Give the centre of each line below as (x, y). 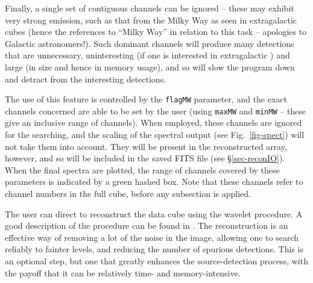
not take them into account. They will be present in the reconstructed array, (146, 146)
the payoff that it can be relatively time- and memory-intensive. (123, 272)
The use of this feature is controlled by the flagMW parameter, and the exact (146, 99)
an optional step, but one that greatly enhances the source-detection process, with (156, 261)
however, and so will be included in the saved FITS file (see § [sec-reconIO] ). (145, 158)
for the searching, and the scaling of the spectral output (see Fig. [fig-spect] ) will (155, 135)
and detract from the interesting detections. (86, 79)
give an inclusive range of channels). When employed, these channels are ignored (153, 123)
